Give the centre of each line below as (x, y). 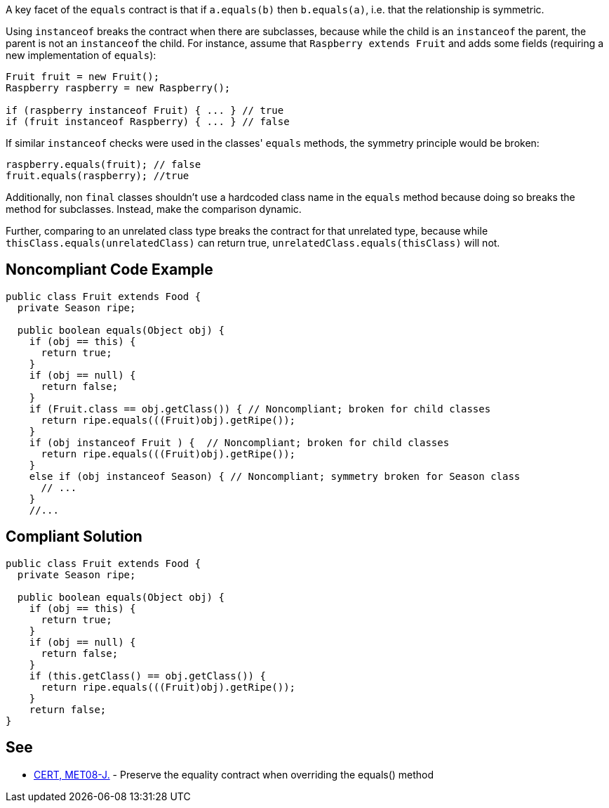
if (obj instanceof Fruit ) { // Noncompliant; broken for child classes (239, 442)
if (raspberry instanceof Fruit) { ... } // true (145, 110)
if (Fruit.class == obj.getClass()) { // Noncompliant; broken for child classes (260, 409)
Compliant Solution (74, 537)
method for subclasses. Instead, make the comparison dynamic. (154, 209)
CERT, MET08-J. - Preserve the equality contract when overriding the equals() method (234, 774)
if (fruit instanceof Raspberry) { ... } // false (148, 122)
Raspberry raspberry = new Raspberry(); (118, 88)
